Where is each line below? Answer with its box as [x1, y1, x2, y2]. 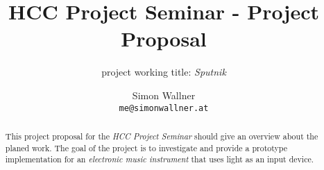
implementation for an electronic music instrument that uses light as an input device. [5, 153, 314, 165]
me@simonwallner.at [119, 103, 209, 113]
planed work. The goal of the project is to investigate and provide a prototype [5, 142, 288, 153]
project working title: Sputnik [101, 65, 226, 79]
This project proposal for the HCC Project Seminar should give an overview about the [5, 130, 318, 142]
